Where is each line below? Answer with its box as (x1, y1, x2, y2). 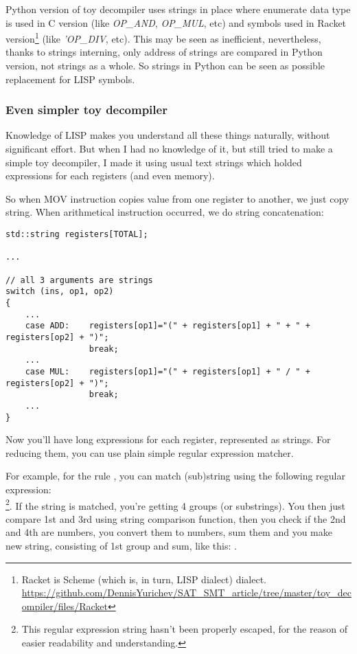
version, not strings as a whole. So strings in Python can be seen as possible (5, 58, 325, 73)
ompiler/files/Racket (21, 598, 108, 613)
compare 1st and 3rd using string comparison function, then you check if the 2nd (5, 511, 346, 526)
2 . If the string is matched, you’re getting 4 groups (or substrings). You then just (5, 496, 346, 512)
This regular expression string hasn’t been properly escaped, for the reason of (21, 622, 347, 636)
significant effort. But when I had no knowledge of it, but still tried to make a (5, 142, 333, 156)
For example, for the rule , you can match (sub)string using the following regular (5, 469, 345, 483)
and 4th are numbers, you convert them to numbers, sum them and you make (5, 525, 332, 539)
